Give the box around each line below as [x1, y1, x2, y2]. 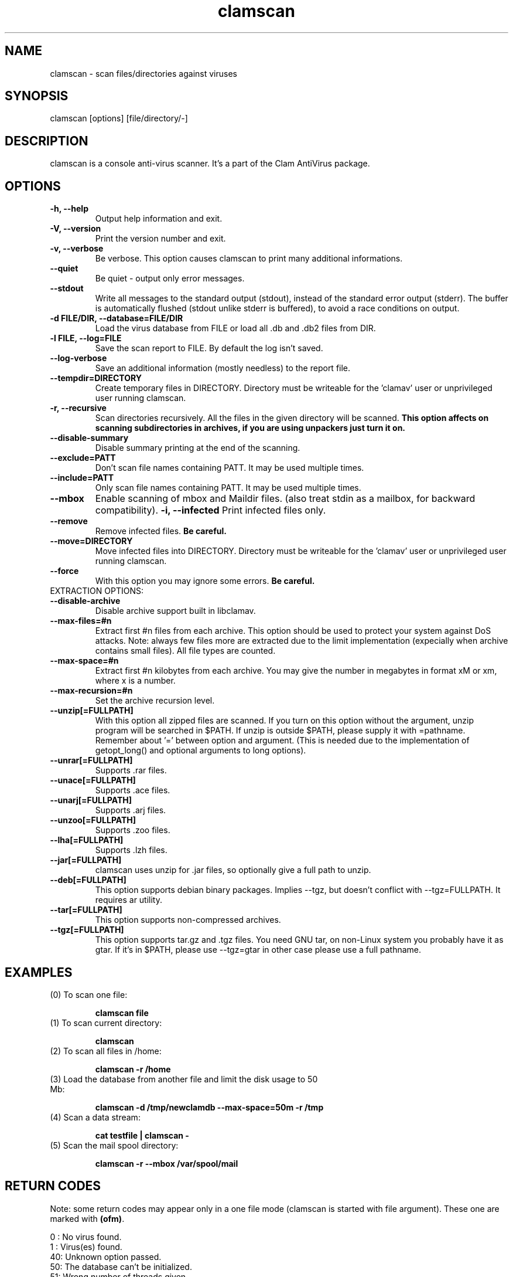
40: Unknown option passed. [50, 1251, 162, 1262]
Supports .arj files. [95, 805, 166, 816]
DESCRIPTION [5, 133, 88, 148]
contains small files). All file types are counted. [95, 646, 276, 656]
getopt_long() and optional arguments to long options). [95, 745, 306, 756]
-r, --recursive [50, 403, 107, 413]
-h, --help [50, 203, 88, 214]
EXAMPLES [5, 964, 73, 980]
